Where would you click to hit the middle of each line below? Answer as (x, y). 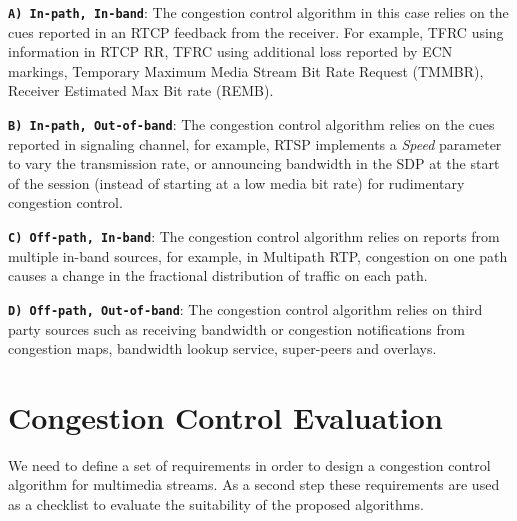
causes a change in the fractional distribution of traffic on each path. (218, 275)
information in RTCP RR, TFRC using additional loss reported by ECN (230, 51)
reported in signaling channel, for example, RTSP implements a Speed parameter (255, 143)
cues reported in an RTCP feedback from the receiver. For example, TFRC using (256, 31)
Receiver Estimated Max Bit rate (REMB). (141, 90)
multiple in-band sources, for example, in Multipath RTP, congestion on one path (258, 255)
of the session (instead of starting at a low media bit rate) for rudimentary (236, 182)
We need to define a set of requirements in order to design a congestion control (249, 464)
